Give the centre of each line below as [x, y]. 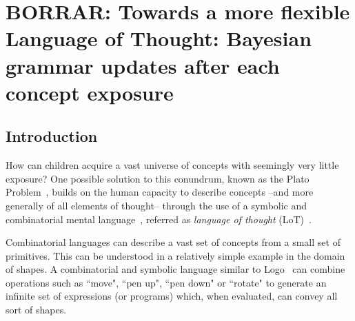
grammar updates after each [143, 65]
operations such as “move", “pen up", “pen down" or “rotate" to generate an [166, 282]
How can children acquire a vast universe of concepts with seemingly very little [172, 165]
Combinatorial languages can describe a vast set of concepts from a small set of [173, 242]
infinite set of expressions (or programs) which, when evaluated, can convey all [172, 296]
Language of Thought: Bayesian [159, 38]
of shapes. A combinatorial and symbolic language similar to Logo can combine [175, 269]
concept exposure [90, 92]
